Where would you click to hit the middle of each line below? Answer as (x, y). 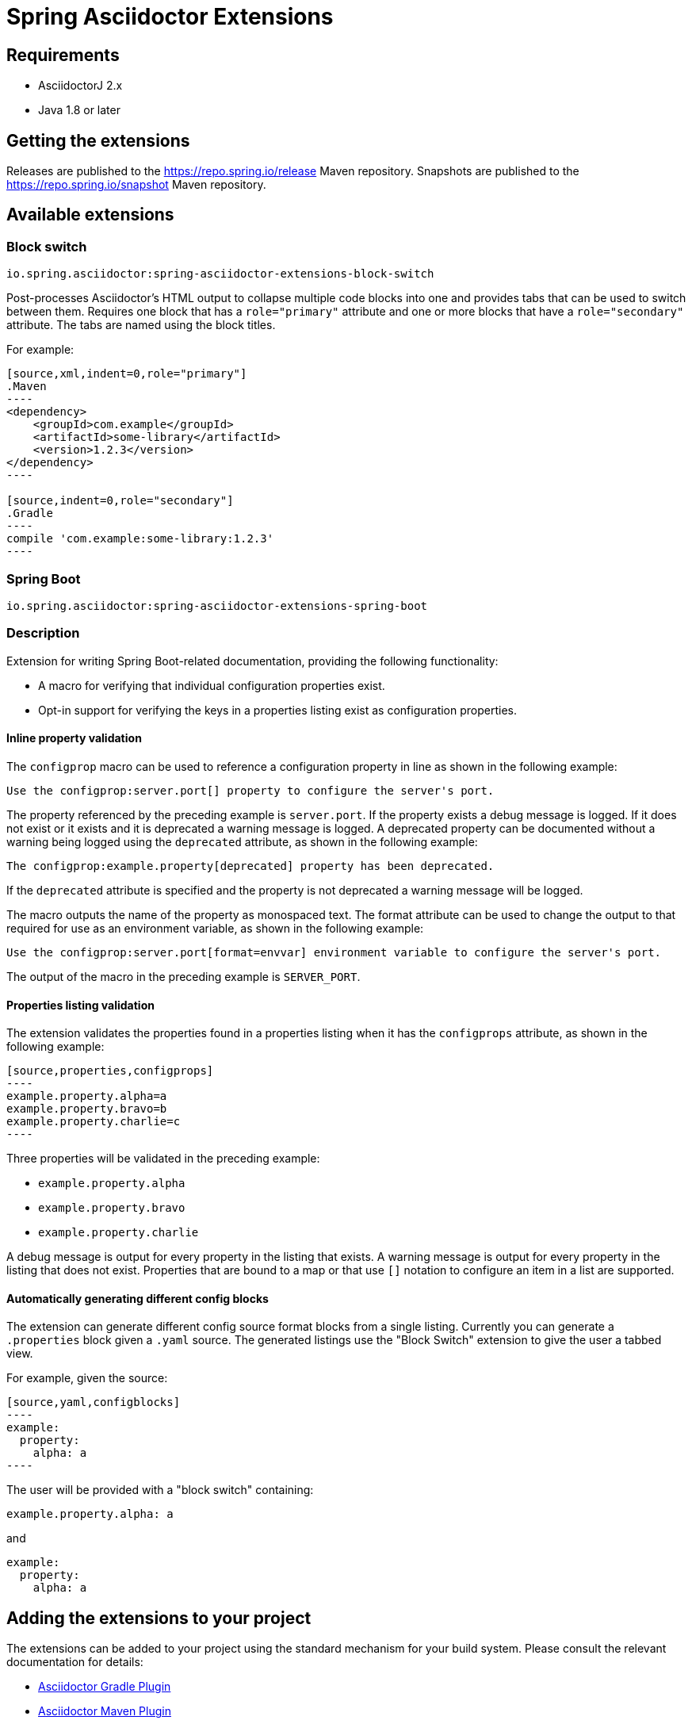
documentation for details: (75, 1662)
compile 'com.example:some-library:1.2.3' (140, 539)
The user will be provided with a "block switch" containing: (160, 1490)
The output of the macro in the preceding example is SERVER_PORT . (184, 976)
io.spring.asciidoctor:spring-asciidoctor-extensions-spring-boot (217, 605)
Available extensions (90, 215)
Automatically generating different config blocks (138, 1298)
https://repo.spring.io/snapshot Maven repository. (136, 185)
